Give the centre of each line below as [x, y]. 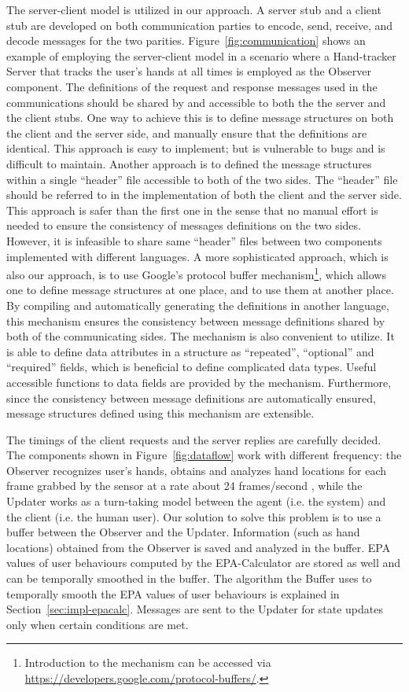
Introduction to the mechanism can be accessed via [148, 663]
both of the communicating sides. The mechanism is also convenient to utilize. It [201, 336]
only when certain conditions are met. [98, 624]
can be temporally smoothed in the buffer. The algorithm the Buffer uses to [189, 578]
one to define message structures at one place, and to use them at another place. [200, 290]
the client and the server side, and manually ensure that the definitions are [187, 133]
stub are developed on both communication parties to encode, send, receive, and [200, 25]
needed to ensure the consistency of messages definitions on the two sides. [184, 225]
